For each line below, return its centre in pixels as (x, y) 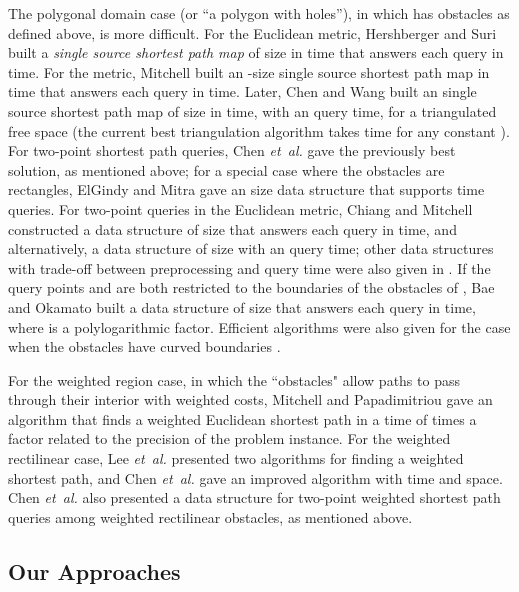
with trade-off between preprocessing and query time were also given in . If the (249, 267)
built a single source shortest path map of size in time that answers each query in (256, 52)
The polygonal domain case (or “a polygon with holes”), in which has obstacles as (259, 13)
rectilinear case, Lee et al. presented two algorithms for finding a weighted (236, 458)
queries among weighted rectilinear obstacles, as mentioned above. (210, 516)
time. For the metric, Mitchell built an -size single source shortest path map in (249, 71)
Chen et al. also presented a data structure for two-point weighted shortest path (254, 497)
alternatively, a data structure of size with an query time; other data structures (251, 248)
